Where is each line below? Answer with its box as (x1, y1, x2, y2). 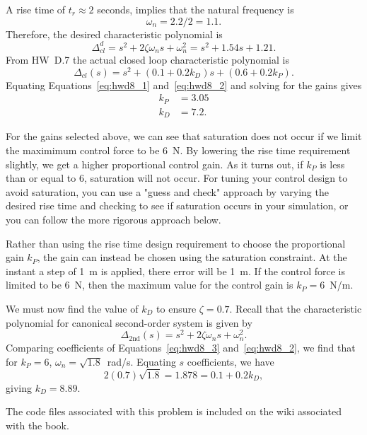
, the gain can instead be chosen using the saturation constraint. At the (37, 250, 347, 265)
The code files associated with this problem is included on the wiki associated (6, 404, 342, 419)
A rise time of (6, 2, 66, 16)
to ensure (156, 301, 197, 315)
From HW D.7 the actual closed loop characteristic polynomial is (6, 52, 289, 67)
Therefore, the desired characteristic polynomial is (6, 26, 223, 41)
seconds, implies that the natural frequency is (97, 2, 294, 16)
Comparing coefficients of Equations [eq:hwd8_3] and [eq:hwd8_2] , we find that (6, 340, 356, 355)
